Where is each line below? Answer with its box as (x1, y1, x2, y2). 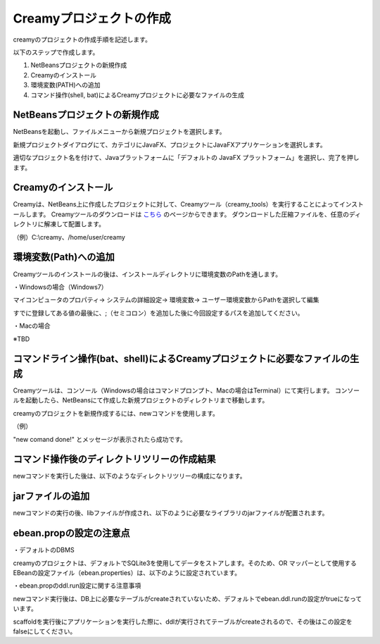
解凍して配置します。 (43, 220, 106, 228)
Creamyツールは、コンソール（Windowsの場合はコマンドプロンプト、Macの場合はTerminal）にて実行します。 (13, 386, 334, 395)
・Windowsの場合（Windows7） (13, 283, 108, 291)
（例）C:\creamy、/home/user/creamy (13, 233, 126, 241)
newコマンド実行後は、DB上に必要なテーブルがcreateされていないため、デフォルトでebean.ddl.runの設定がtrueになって (13, 594, 362, 602)
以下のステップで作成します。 (13, 48, 99, 56)
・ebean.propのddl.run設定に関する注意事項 (13, 581, 141, 590)
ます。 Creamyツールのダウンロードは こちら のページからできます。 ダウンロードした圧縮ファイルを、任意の (31, 210, 350, 218)
